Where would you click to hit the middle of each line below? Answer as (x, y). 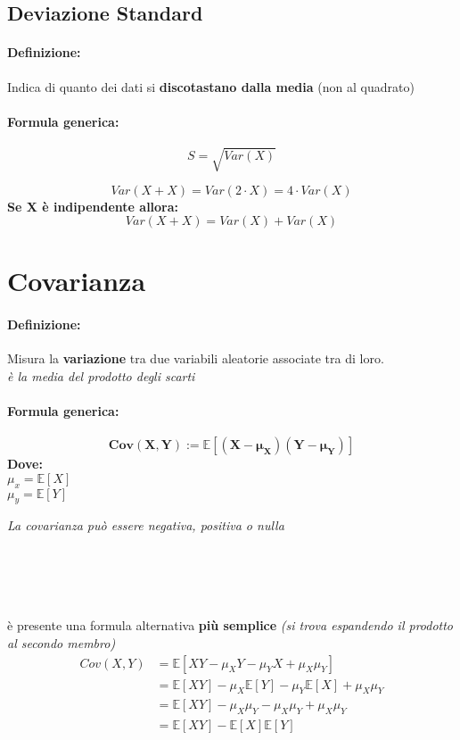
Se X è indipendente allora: (93, 206)
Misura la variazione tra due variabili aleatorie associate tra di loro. (196, 358)
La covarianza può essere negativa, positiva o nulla (146, 525)
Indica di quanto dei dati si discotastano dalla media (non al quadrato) (211, 86)
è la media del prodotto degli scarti (101, 375)
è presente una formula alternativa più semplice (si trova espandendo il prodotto (230, 625)
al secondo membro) (62, 643)
